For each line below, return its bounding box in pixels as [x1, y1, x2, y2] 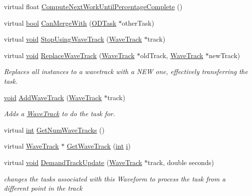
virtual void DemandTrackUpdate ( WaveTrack [4, 157, 142, 167]
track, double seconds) [148, 157, 214, 167]
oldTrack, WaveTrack [140, 50, 203, 60]
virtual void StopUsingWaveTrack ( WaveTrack [4, 34, 142, 44]
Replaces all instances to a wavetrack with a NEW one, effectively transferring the [4, 66, 248, 76]
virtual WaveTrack [4, 141, 59, 151]
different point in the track [4, 183, 83, 193]
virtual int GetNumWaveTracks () [4, 124, 105, 135]
